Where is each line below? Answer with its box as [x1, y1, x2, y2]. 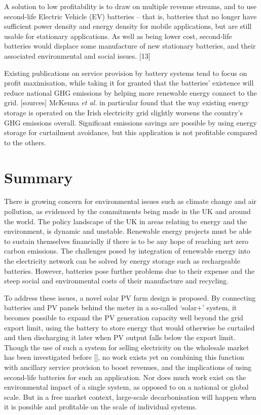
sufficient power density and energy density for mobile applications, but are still [4, 21, 252, 31]
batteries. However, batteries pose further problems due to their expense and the [4, 265, 255, 276]
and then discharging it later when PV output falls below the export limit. [4, 332, 236, 343]
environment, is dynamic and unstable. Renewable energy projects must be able [4, 226, 252, 236]
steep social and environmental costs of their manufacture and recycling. [4, 275, 229, 286]
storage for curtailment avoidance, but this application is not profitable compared [4, 127, 257, 138]
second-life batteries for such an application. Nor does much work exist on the [4, 371, 246, 382]
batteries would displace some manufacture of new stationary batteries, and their [4, 40, 256, 51]
